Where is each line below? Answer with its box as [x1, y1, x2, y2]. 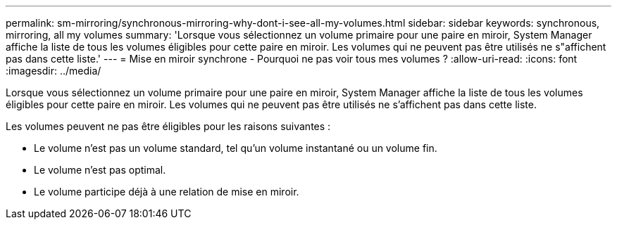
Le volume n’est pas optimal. [34, 164, 166, 176]
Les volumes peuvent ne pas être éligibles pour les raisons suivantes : [6, 120, 331, 132]
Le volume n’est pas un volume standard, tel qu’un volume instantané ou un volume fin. [34, 142, 437, 154]
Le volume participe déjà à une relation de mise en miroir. [34, 186, 299, 198]
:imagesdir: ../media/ [6, 65, 101, 77]
